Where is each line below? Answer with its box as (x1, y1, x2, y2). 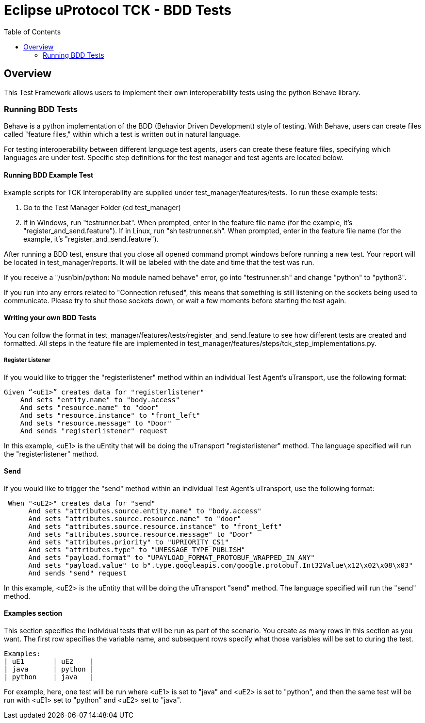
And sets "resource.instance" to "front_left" (20, 411, 200, 419)
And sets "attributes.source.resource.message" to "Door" (28, 530, 254, 538)
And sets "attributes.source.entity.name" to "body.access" (28, 507, 262, 515)
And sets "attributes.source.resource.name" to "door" (28, 514, 241, 523)
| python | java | (4, 673, 94, 681)
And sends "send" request (28, 569, 127, 577)
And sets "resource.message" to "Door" (20, 419, 172, 427)
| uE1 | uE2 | (4, 657, 94, 665)
